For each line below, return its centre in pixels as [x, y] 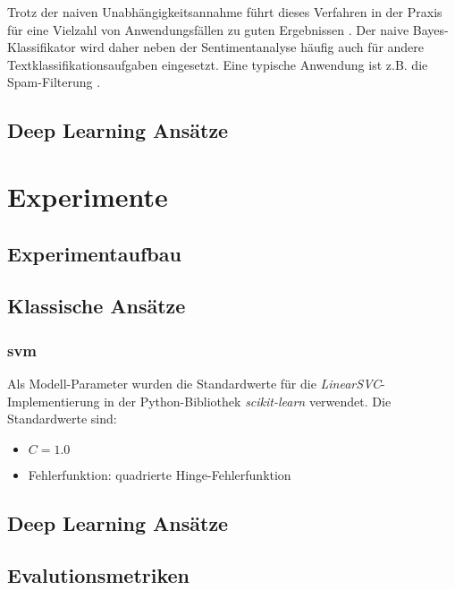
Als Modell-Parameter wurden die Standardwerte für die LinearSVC [194, 383]
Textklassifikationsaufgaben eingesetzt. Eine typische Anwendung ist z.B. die [218, 64]
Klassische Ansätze [97, 306]
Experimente [88, 196]
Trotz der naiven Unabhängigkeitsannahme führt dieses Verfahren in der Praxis [225, 12]
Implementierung [54, 401]
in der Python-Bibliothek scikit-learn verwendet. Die [248, 401]
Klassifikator [42, 47]
